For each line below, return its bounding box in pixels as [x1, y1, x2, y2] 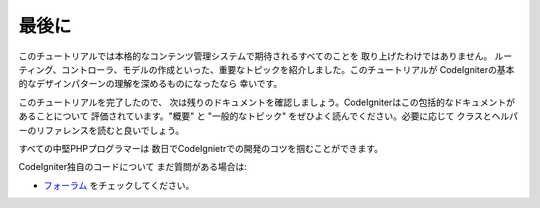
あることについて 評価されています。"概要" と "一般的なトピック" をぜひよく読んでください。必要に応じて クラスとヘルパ [18, 110, 519, 122]
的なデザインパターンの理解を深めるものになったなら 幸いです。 [18, 78, 283, 90]
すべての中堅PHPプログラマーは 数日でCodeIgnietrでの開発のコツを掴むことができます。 [18, 142, 384, 154]
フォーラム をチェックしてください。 [43, 179, 195, 191]
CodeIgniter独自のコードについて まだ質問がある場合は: [18, 161, 247, 173]
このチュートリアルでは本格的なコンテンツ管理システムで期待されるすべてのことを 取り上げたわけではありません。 [18, 50, 493, 62]
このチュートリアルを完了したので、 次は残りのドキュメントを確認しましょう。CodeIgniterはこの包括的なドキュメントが [18, 96, 515, 108]
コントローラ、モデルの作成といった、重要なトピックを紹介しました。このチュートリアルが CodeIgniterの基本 [61, 63, 515, 75]
